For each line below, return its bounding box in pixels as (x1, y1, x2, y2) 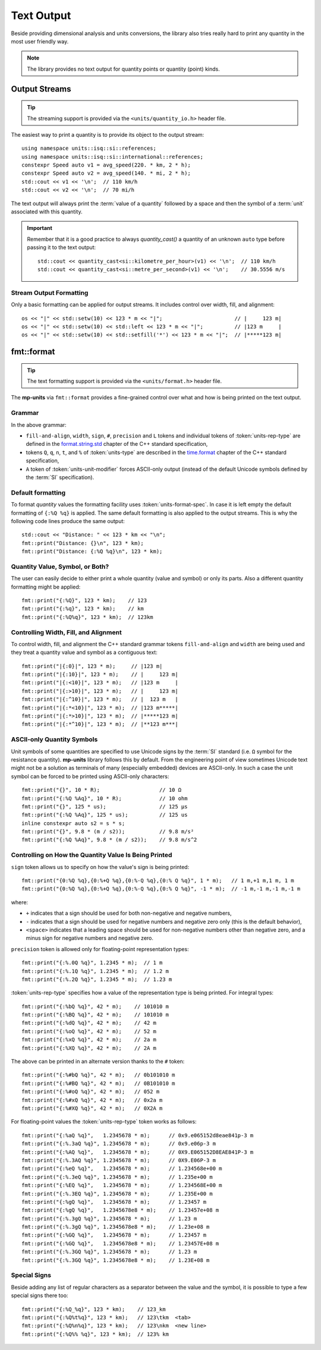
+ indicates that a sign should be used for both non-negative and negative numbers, (26, 910, 232, 917)
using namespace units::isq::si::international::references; (21, 153, 203, 160)
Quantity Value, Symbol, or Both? (11, 562, 109, 571)
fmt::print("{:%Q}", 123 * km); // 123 (21, 597, 147, 603)
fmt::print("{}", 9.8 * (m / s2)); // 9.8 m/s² (21, 828, 194, 835)
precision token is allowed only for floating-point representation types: (11, 945, 190, 952)
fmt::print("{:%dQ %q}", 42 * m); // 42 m (21, 1019, 157, 1027)
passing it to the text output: (27, 244, 96, 251)
